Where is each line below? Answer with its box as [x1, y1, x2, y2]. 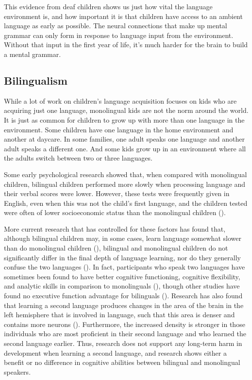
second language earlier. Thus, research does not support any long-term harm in [4, 338, 242, 348]
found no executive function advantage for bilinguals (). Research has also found [4, 290, 243, 301]
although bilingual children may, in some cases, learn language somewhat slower [4, 233, 241, 243]
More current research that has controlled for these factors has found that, [4, 223, 226, 234]
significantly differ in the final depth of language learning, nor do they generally [4, 252, 241, 262]
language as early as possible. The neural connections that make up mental [4, 20, 227, 31]
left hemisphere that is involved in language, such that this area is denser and [4, 309, 235, 320]
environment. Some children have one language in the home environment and [4, 124, 234, 134]
